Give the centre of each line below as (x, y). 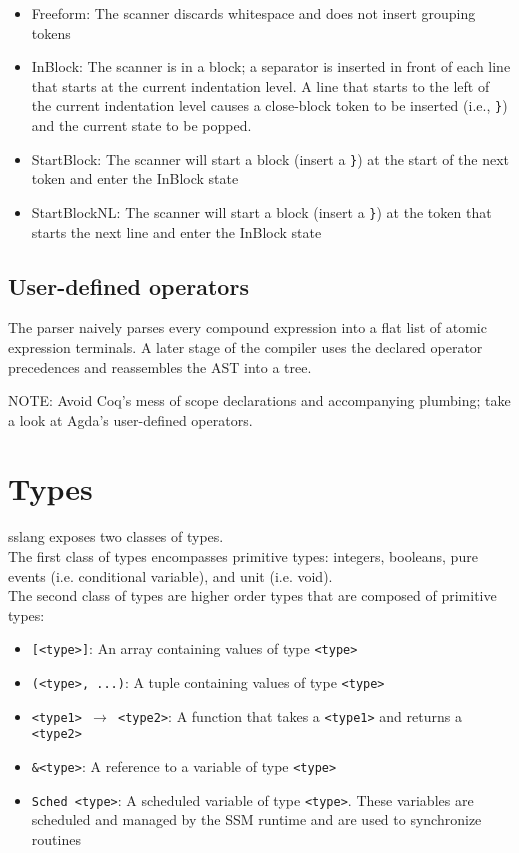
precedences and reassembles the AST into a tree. (160, 366)
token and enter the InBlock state (135, 178)
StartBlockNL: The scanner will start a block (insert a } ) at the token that (261, 211)
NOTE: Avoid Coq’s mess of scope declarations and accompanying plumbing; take (259, 400)
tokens (51, 32)
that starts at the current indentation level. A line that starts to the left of (260, 85)
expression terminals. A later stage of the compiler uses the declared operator (245, 346)
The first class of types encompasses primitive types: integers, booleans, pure (243, 556)
